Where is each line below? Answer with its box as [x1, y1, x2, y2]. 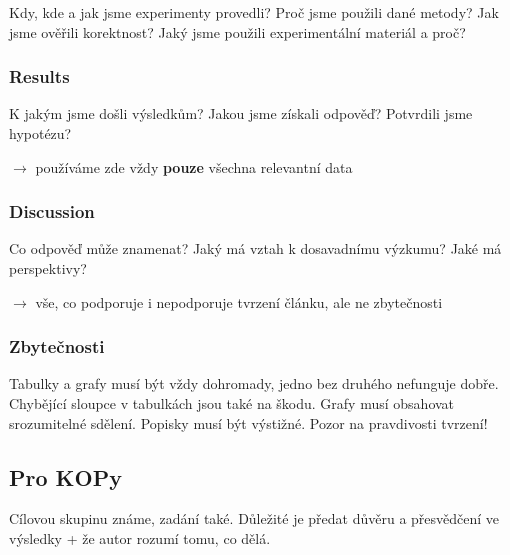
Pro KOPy [9, 461, 122, 492]
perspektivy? [9, 258, 87, 278]
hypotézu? [9, 123, 72, 143]
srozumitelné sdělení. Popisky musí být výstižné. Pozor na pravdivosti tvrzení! [9, 412, 488, 433]
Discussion [9, 199, 95, 224]
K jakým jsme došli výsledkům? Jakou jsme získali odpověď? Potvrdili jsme [9, 103, 473, 124]
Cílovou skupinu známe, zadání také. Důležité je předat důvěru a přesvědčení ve [9, 508, 500, 529]
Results [9, 64, 70, 89]
